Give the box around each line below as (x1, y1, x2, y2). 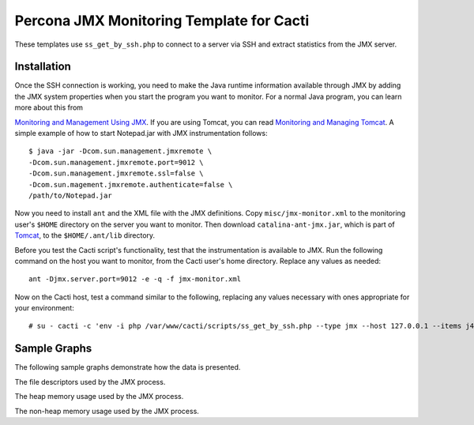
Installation (14, 60, 71, 73)
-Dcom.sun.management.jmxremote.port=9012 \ (28, 158, 205, 167)
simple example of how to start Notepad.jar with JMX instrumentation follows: (14, 129, 268, 138)
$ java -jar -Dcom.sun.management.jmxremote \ (28, 147, 213, 156)
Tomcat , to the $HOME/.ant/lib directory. (14, 231, 156, 240)
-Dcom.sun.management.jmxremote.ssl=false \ (28, 169, 205, 178)
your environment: (14, 303, 74, 313)
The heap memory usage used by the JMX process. (14, 392, 184, 401)
